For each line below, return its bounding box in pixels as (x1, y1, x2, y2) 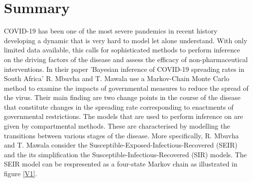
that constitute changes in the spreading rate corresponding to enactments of (4, 101, 234, 112)
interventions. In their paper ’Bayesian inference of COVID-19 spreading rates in (4, 64, 245, 74)
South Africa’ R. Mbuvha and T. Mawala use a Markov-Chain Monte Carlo (4, 73, 230, 83)
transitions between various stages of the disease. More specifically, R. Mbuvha (4, 130, 239, 140)
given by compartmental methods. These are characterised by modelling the (4, 121, 230, 131)
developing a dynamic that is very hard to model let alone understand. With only (4, 35, 248, 45)
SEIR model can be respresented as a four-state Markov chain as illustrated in (4, 159, 237, 169)
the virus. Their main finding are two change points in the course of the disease (4, 92, 241, 102)
